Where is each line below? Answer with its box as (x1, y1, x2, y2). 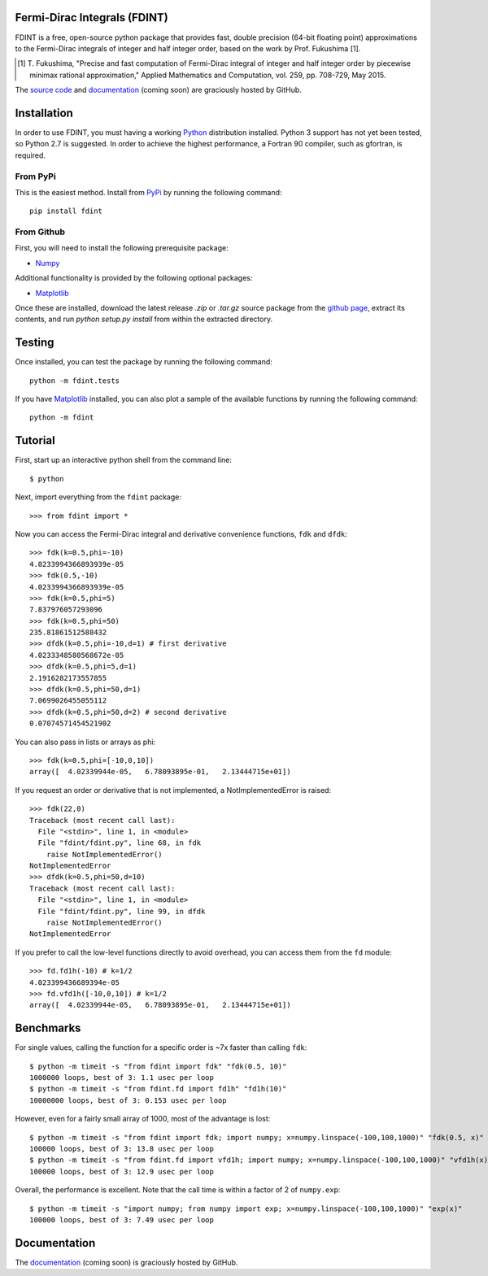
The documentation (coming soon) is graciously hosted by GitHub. (15, 1257, 238, 1267)
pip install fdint (29, 207, 103, 216)
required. (15, 150, 46, 160)
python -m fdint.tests (29, 376, 120, 385)
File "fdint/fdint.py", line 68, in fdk (37, 838, 202, 847)
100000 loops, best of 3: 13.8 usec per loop (29, 1144, 215, 1154)
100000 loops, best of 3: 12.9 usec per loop (29, 1167, 215, 1176)
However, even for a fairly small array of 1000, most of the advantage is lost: (15, 1114, 271, 1124)
